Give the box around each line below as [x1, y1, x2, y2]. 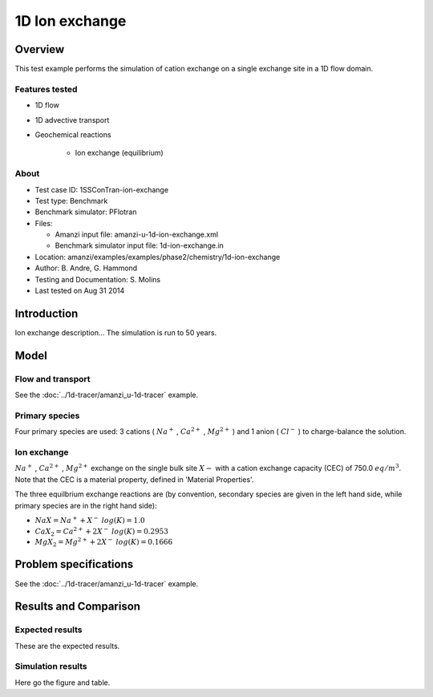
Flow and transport [14, 373, 91, 384]
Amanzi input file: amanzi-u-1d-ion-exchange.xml [55, 229, 219, 240]
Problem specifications [14, 557, 134, 571]
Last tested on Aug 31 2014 [34, 286, 125, 296]
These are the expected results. [14, 641, 120, 650]
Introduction [14, 306, 79, 320]
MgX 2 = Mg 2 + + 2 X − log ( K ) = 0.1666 [34, 536, 173, 549]
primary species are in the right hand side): [14, 500, 157, 510]
